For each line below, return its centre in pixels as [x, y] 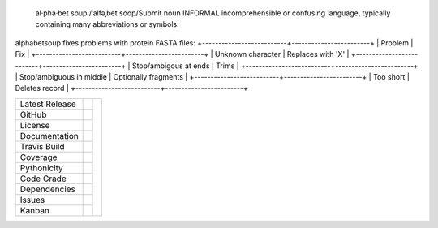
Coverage [39, 157]
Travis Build [42, 146]
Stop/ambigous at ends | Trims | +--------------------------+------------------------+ [275, 66]
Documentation [49, 136]
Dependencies [48, 189]
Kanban [35, 210]
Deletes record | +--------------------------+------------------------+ [132, 88]
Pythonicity [42, 168]
